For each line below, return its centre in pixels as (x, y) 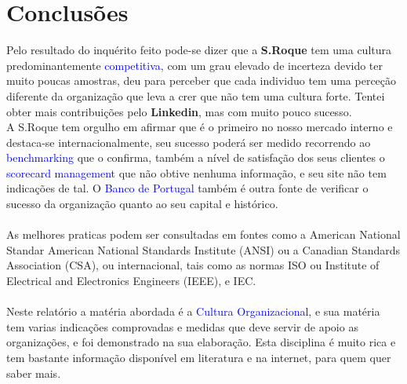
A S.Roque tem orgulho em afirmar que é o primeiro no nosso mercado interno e (200, 127)
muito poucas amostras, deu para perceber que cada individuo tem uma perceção (202, 80)
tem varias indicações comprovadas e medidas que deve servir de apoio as (182, 326)
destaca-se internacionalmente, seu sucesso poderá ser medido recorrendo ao (189, 142)
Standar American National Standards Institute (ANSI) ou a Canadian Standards (203, 249)
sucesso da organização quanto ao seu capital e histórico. (142, 204)
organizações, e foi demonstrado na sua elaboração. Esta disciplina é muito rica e (201, 342)
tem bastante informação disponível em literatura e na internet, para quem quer (199, 357)
